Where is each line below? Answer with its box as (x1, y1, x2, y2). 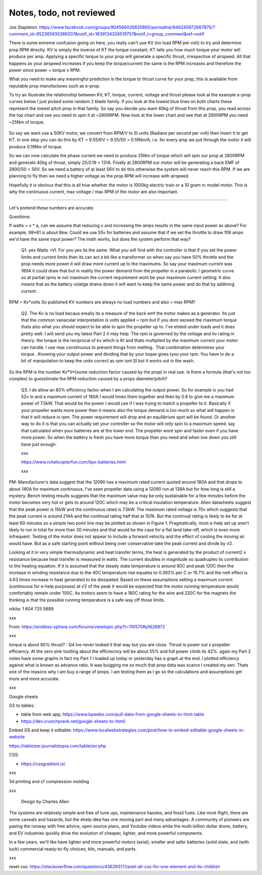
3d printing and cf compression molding (9, 779, 89, 785)
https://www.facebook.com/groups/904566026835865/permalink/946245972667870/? (39, 24, 215, 30)
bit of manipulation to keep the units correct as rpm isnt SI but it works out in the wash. (21, 358, 195, 364)
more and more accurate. (9, 676, 60, 681)
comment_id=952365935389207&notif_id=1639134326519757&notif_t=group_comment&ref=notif (9, 31, 205, 36)
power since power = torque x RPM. (9, 67, 81, 73)
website (9, 734, 25, 740)
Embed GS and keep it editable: (9, 727, 72, 733)
